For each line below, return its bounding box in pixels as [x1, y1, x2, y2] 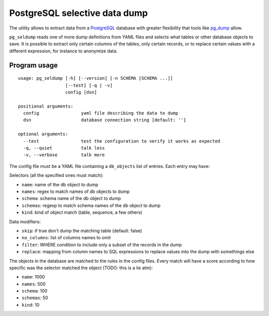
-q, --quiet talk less [23, 145, 105, 151]
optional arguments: [18, 131, 68, 137]
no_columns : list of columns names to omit [21, 235, 111, 241]
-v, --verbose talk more [23, 152, 105, 158]
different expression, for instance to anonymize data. [9, 48, 118, 54]
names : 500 [21, 281, 46, 287]
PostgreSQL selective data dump [9, 7, 148, 18]
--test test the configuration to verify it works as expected [23, 138, 221, 144]
